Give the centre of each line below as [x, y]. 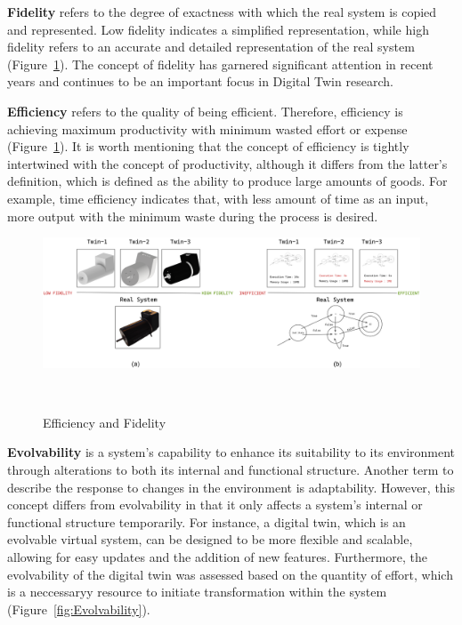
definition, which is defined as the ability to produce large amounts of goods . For [227, 181]
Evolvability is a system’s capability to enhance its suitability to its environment [231, 452]
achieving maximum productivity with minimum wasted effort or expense [207, 128]
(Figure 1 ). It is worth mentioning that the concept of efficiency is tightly [208, 146]
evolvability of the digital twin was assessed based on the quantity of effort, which [230, 574]
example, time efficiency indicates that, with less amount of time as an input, [218, 198]
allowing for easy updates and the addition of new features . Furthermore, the [217, 557]
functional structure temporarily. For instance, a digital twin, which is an [207, 521]
